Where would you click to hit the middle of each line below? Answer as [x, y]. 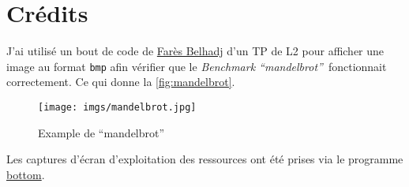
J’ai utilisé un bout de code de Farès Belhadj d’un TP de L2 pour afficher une [195, 51]
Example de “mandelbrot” [101, 132]
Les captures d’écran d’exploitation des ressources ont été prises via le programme [205, 159]
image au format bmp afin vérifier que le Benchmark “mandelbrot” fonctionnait [197, 66]
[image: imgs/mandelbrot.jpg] [117, 107]
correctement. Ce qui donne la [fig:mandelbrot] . [121, 82]
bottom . [26, 174]
